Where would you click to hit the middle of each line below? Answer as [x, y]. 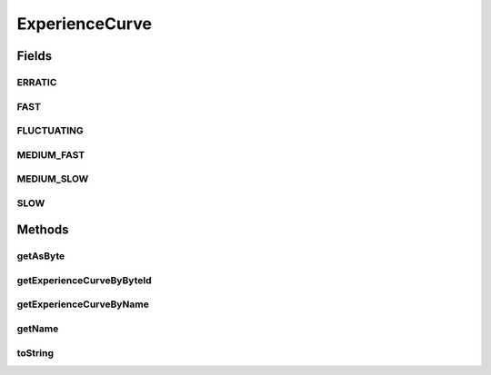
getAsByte [41, 256]
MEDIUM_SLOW [53, 179]
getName [38, 329]
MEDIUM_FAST [51, 154]
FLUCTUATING [50, 131]
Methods [43, 230]
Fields [35, 56]
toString [35, 352]
